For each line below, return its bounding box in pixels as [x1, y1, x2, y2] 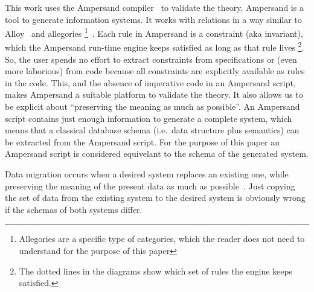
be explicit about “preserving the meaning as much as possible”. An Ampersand [5, 100, 300, 113]
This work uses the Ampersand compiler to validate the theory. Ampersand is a [5, 1, 304, 13]
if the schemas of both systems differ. [5, 203, 143, 215]
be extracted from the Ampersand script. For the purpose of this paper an [5, 135, 280, 148]
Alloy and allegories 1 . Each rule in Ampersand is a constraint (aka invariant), [5, 25, 303, 39]
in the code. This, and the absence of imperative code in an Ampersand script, [5, 76, 296, 89]
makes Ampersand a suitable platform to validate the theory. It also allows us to [5, 88, 303, 101]
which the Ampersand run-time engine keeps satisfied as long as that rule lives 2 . [5, 39, 304, 54]
